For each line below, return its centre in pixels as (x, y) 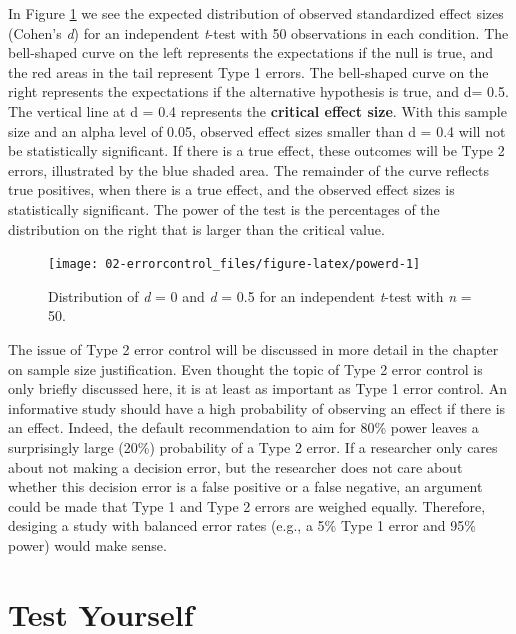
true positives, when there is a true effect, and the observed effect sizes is (231, 189)
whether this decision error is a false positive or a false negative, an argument (245, 486)
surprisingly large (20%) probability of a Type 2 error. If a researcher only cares (253, 446)
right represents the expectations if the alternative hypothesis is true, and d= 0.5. (258, 91)
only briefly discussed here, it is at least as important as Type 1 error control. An (257, 388)
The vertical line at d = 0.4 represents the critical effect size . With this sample (257, 110)
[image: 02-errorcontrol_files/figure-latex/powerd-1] (234, 264)
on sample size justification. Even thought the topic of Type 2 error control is (245, 368)
